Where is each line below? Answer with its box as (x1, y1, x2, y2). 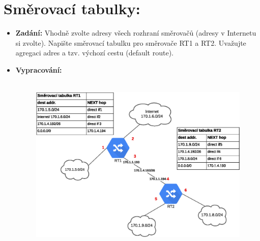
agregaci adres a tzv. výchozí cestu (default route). (15, 47, 174, 58)
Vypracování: (15, 64, 62, 75)
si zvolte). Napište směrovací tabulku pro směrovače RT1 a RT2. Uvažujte (15, 37, 246, 48)
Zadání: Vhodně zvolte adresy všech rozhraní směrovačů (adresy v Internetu (15, 27, 256, 38)
